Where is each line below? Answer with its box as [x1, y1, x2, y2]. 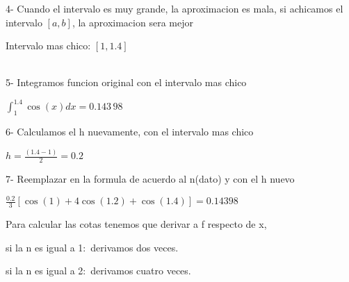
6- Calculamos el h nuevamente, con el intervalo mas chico [6, 124, 254, 139]
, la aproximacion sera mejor [72, 15, 193, 29]
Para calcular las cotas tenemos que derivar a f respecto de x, [6, 216, 267, 231]
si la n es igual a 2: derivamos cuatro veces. [6, 263, 191, 278]
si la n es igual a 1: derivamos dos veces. [6, 240, 179, 254]
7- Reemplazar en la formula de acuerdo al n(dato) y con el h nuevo [6, 172, 295, 185]
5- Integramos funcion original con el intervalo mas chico [6, 75, 247, 90]
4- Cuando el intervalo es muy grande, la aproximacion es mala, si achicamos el [6, 1, 343, 15]
